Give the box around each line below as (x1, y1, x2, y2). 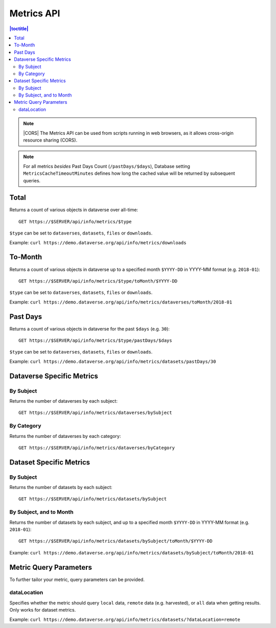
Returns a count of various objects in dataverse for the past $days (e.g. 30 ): (9, 325, 170, 332)
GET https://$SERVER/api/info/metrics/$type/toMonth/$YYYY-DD (18, 278, 178, 284)
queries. (23, 177, 41, 183)
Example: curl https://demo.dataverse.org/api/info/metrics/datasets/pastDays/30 (9, 358, 216, 364)
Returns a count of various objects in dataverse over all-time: (9, 207, 138, 213)
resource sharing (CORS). (23, 137, 78, 143)
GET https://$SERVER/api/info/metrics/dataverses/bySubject (18, 410, 172, 416)
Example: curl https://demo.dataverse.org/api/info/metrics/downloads (9, 239, 187, 245)
